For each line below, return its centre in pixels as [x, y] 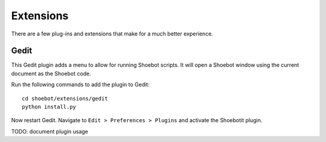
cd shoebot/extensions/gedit [65, 98]
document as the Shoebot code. [51, 73]
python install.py [49, 107]
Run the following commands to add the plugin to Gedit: [81, 85]
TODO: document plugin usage [50, 131]
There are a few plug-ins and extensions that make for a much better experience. [112, 34]
